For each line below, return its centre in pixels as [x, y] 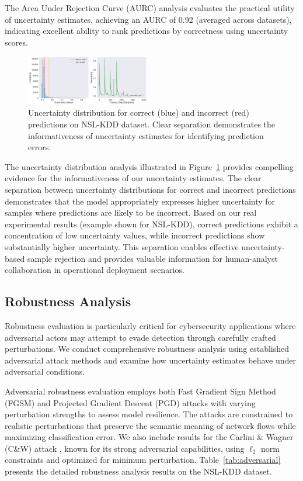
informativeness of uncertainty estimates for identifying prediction [146, 135]
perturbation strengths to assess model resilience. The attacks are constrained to [149, 414]
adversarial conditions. [45, 371]
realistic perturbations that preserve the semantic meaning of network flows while [150, 425]
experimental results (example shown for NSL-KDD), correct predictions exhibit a [151, 224]
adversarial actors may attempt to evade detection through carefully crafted [140, 337]
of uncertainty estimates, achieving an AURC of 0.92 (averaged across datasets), [148, 19]
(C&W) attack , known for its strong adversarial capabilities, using [125, 448]
